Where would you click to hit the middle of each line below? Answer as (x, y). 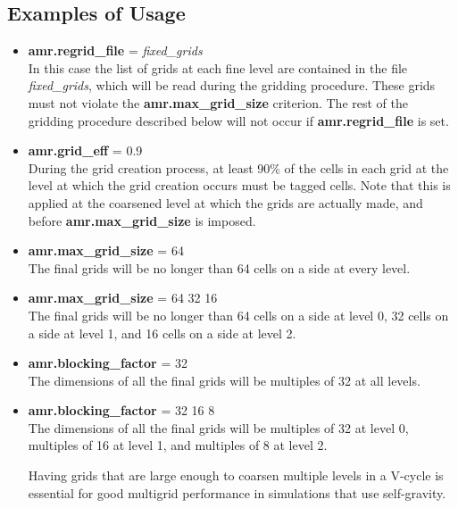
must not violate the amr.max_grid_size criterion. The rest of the (218, 102)
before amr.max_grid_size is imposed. (142, 220)
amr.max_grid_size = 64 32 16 (123, 298)
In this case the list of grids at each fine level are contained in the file (218, 67)
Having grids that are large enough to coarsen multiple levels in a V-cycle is (236, 475)
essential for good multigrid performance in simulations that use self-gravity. (237, 492)
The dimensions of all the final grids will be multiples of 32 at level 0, (218, 427)
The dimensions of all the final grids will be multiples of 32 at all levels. (224, 380)
